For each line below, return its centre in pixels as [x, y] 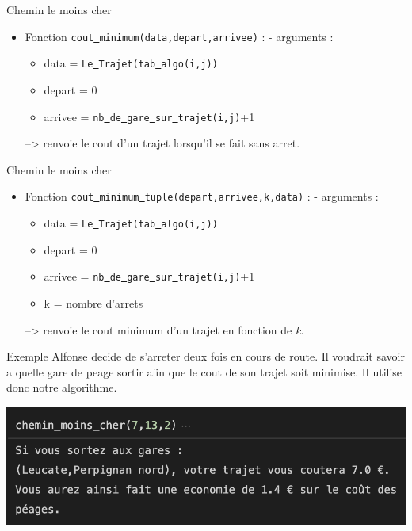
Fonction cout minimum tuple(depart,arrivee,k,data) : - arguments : [202, 196]
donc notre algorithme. [62, 387]
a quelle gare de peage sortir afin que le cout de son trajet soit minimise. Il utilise [204, 371]
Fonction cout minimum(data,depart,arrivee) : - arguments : [179, 36]
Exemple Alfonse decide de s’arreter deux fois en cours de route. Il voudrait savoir [206, 356]
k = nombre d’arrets [93, 302]
